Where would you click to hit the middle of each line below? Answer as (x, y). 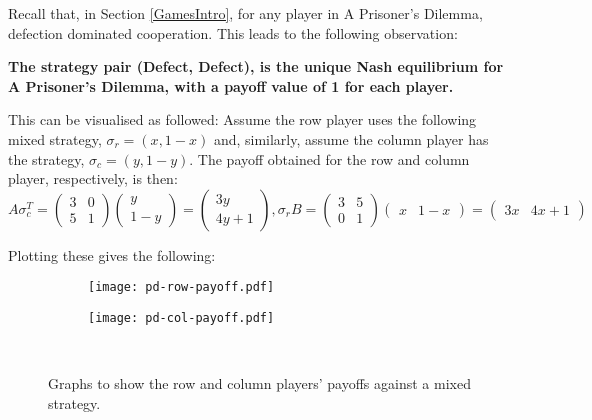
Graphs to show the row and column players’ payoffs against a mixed (259, 383)
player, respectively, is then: (93, 178)
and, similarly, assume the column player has (351, 138)
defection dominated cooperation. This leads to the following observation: (233, 32)
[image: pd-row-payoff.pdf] (181, 287)
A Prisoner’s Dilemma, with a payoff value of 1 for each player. (231, 85)
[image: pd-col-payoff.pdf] (181, 318)
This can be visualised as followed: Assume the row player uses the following (242, 119)
